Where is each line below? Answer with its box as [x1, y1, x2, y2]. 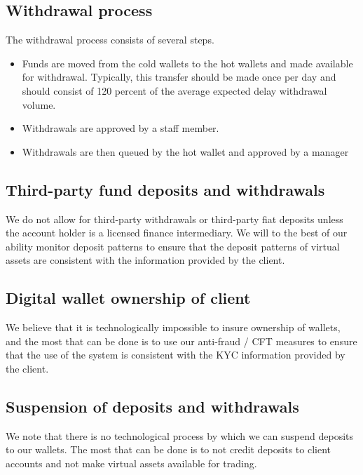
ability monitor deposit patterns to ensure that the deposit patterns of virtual [6, 239, 340, 253]
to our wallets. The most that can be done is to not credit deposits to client [6, 442, 331, 457]
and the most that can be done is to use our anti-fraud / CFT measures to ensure [6, 333, 357, 348]
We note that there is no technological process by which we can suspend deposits [6, 428, 354, 443]
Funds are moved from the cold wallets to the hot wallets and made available [22, 55, 353, 70]
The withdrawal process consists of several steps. [6, 32, 214, 47]
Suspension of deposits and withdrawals [6, 395, 299, 417]
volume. [22, 97, 56, 112]
